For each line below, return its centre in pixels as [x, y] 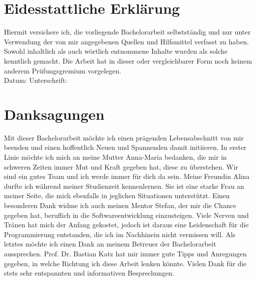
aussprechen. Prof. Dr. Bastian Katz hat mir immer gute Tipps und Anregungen [126, 253]
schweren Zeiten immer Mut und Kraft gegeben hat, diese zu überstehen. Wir [121, 166]
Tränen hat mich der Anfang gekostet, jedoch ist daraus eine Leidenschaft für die [126, 225]
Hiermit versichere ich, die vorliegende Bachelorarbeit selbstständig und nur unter [127, 32]
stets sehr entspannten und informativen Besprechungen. [89, 273]
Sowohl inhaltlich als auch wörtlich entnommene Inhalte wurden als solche [116, 51]
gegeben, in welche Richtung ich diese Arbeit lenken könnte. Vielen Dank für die [125, 263]
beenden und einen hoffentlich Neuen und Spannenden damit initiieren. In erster [125, 147]
